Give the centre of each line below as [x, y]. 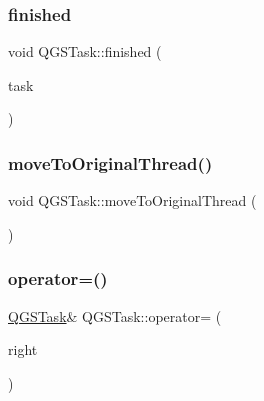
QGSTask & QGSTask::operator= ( [115, 315]
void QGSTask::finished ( [85, 51]
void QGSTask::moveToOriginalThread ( [132, 200]
